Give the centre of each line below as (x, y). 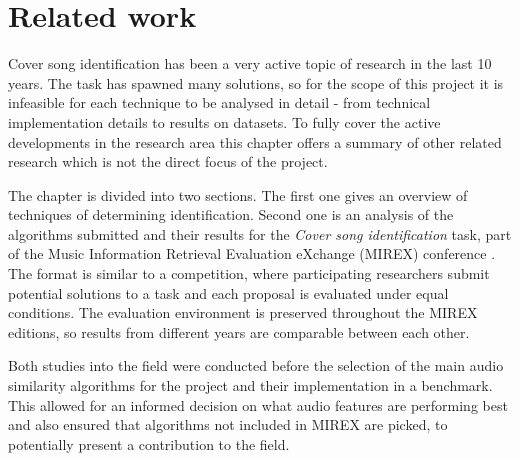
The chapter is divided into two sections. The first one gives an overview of (238, 194)
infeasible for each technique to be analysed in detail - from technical (219, 102)
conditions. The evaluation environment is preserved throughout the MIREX (243, 312)
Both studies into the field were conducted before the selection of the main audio (256, 365)
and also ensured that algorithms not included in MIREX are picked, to (228, 424)
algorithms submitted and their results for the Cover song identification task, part (260, 233)
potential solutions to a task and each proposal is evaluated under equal (228, 292)
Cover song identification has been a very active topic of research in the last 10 (250, 63)
